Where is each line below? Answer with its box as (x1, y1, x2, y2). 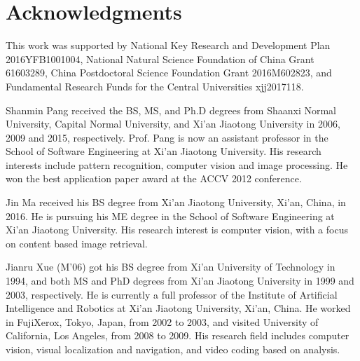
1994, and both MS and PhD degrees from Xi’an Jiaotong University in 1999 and (6, 273, 354, 288)
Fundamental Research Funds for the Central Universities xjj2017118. (6, 79, 304, 93)
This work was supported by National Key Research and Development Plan (6, 38, 331, 53)
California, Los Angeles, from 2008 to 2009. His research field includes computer (6, 328, 349, 343)
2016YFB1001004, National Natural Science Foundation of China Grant (6, 51, 314, 66)
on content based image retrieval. (6, 236, 148, 250)
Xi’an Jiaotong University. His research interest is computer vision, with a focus (6, 222, 348, 237)
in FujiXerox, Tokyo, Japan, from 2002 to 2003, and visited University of (6, 314, 319, 329)
